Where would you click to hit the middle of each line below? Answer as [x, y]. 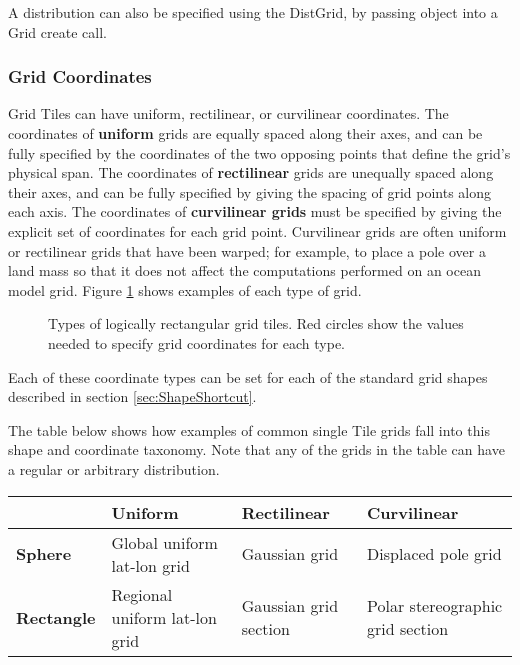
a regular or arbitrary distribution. [114, 468]
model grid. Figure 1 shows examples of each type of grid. [185, 289]
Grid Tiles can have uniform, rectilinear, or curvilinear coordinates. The [228, 113]
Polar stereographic [435, 605]
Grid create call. [57, 31]
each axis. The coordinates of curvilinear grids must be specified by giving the [255, 211]
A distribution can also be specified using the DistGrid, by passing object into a [253, 12]
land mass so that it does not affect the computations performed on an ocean [244, 270]
